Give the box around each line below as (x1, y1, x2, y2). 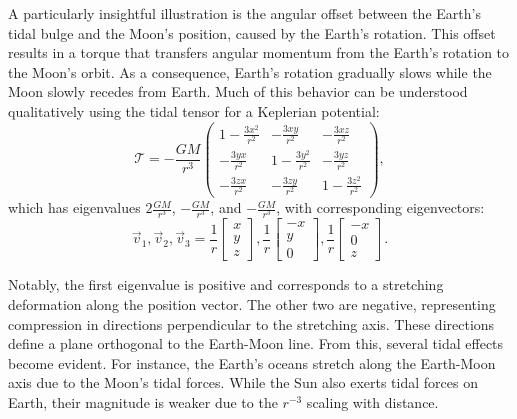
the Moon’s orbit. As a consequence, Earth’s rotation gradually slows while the (8, 61, 492, 82)
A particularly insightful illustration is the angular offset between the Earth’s (8, 3, 481, 23)
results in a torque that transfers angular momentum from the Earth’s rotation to (8, 42, 510, 63)
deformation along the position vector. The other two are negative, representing (8, 293, 496, 314)
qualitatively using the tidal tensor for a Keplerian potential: (8, 100, 380, 121)
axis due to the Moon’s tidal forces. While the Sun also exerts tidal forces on (8, 372, 478, 393)
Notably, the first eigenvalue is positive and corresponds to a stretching (8, 274, 444, 295)
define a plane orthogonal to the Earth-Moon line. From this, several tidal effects (8, 333, 504, 354)
